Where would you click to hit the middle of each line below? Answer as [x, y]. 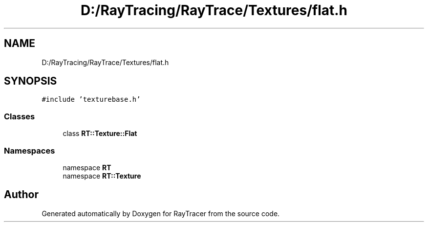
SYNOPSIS [31, 81]
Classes [20, 116]
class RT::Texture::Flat [100, 134]
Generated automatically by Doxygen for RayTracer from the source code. [161, 213]
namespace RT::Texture [102, 176]
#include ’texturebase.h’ [91, 100]
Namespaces [30, 150]
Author [21, 195]
